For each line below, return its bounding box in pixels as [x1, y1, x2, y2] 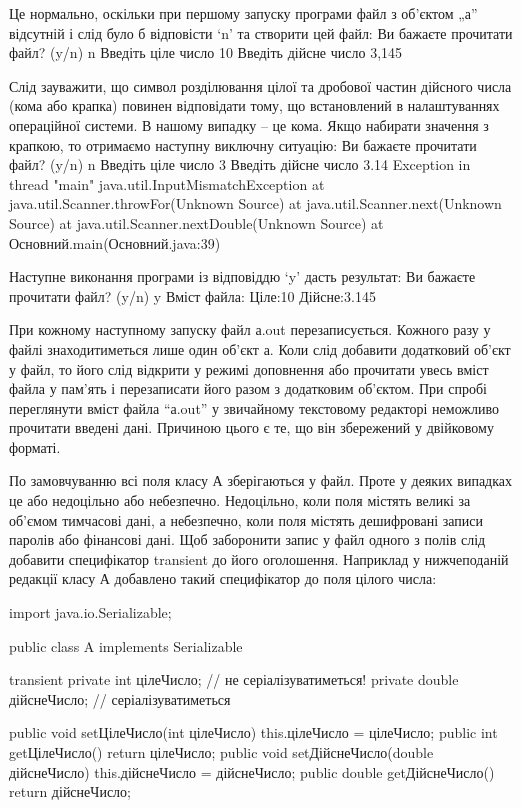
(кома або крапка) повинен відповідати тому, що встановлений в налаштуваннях [9, 95, 500, 116]
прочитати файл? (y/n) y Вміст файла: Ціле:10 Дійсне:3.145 [9, 285, 376, 306]
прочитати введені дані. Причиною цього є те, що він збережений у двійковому [9, 417, 494, 438]
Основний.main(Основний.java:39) [9, 232, 221, 253]
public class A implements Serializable [9, 635, 243, 656]
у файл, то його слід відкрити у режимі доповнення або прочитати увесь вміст [9, 358, 489, 379]
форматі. [9, 436, 61, 457]
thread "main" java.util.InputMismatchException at [9, 173, 325, 194]
